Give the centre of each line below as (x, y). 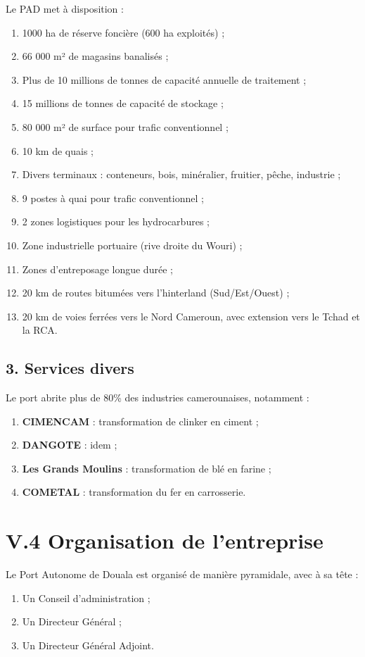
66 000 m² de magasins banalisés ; (95, 56)
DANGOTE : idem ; (70, 445)
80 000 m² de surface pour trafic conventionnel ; (125, 126)
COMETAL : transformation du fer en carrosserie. (134, 492)
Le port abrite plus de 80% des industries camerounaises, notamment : (158, 398)
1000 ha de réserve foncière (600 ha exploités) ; (123, 32)
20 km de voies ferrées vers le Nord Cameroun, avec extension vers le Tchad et (191, 316)
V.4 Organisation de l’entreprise (165, 540)
